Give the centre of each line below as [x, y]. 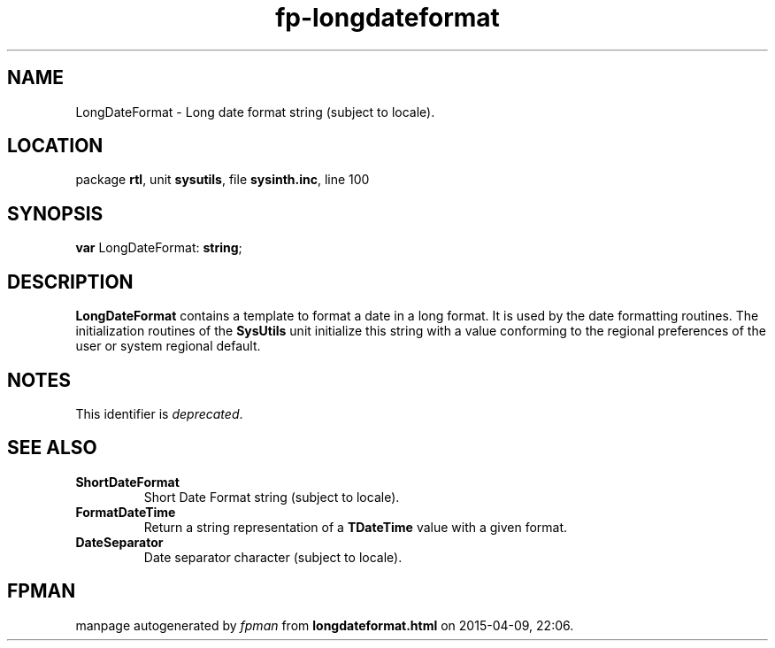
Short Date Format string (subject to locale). [272, 497]
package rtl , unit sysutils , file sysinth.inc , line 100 [223, 180]
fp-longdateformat [387, 18]
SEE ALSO [52, 448]
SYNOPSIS [55, 213]
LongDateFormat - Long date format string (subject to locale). [255, 112]
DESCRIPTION [70, 282]
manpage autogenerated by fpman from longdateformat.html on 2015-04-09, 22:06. [325, 625]
